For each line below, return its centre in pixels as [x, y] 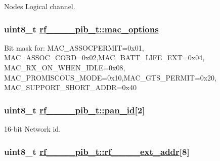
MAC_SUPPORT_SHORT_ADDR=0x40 [70, 87]
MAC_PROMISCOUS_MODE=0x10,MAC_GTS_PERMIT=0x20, [110, 77]
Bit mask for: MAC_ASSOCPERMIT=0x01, [74, 47]
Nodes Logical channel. [40, 6]
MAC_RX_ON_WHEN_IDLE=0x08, [65, 67]
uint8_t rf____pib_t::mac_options [81, 29]
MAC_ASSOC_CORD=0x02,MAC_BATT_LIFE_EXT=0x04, [104, 57]
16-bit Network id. [33, 129]
